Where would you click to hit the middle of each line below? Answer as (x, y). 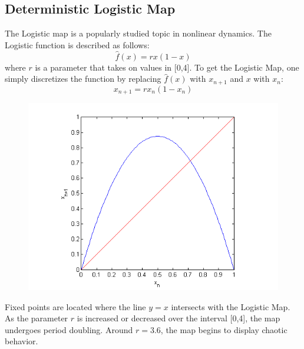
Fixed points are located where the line (75, 306)
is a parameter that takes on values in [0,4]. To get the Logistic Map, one (167, 67)
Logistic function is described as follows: (77, 44)
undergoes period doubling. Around (69, 329)
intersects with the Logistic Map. (231, 306)
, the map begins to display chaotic (224, 329)
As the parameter (37, 318)
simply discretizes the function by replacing (83, 79)
